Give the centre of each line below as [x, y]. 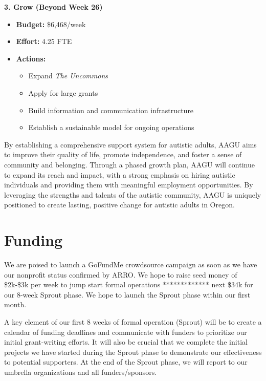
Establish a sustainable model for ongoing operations [111, 127]
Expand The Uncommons [68, 76]
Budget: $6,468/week [51, 24]
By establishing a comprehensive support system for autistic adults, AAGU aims [130, 144]
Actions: [31, 58]
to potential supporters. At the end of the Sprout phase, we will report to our [126, 362]
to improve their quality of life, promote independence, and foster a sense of [123, 154]
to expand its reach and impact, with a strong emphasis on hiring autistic [120, 174]
